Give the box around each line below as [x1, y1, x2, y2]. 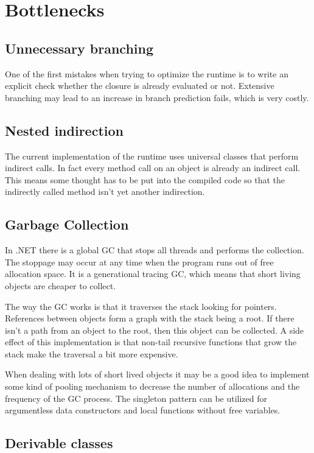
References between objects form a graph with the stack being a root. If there [5, 312, 295, 325]
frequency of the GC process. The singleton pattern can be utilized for [5, 392, 267, 404]
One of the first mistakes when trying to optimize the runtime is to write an [5, 67, 288, 80]
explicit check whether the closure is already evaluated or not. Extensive [5, 79, 274, 92]
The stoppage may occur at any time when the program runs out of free [5, 255, 274, 268]
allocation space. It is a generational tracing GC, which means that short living [5, 267, 301, 280]
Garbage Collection [5, 215, 129, 234]
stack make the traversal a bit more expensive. [5, 347, 178, 360]
